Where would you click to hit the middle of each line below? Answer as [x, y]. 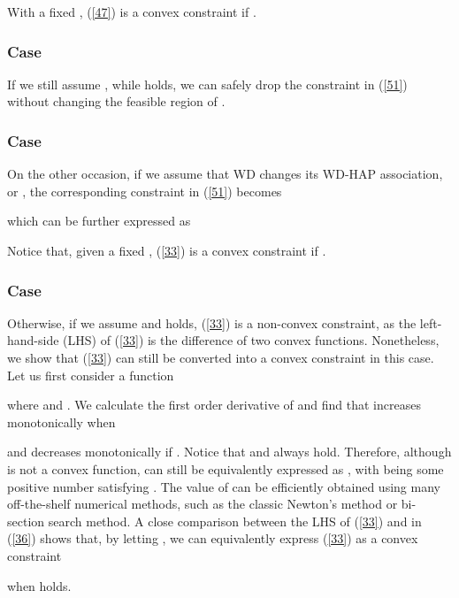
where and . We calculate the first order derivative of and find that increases [214, 405]
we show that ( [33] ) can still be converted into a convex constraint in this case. [221, 357]
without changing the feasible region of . [116, 101]
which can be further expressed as [99, 221]
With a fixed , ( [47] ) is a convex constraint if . [132, 11]
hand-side [33, 340]
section [26, 521]
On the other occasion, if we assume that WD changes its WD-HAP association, [225, 174]
